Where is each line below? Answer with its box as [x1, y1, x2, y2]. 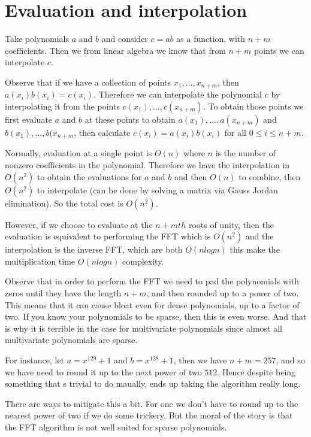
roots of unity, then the [188, 218, 274, 230]
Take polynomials [5, 32, 70, 45]
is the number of [215, 147, 276, 159]
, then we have [173, 353, 227, 366]
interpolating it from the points [5, 99, 120, 112]
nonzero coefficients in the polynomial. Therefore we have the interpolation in [5, 159, 290, 171]
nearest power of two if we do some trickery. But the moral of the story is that [5, 409, 293, 421]
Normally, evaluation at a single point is [5, 147, 152, 159]
